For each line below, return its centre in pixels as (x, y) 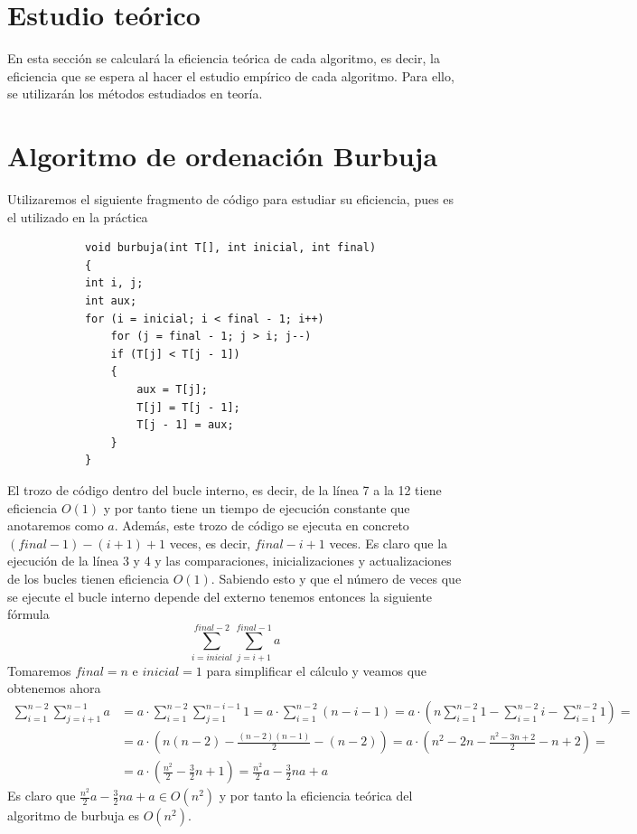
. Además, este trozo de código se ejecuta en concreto (262, 525)
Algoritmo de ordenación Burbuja (223, 156)
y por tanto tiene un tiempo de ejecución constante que (257, 507)
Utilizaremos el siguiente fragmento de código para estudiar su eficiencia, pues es (231, 199)
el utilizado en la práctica (78, 216)
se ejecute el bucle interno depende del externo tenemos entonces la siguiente (220, 596)
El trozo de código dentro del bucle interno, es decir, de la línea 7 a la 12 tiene (225, 489)
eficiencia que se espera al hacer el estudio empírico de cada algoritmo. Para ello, (231, 75)
